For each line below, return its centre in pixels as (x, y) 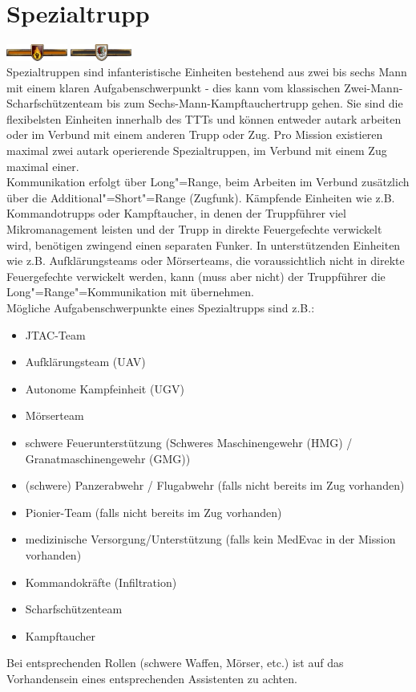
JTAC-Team (55, 334)
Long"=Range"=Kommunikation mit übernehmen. (130, 292)
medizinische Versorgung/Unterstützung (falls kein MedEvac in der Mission (210, 539)
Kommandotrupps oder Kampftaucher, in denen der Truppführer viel (176, 213)
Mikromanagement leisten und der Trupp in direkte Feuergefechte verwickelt (194, 229)
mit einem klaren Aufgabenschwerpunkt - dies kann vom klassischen (174, 87)
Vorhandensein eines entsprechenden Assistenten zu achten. (152, 678)
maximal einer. (43, 166)
